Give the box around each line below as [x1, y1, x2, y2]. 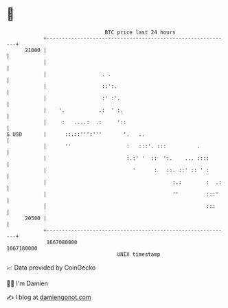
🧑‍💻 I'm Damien [6, 279, 49, 287]
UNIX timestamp [117, 250, 161, 258]
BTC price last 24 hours [104, 29, 176, 36]
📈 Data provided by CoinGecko [6, 263, 96, 272]
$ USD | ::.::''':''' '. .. [6, 130, 146, 138]
